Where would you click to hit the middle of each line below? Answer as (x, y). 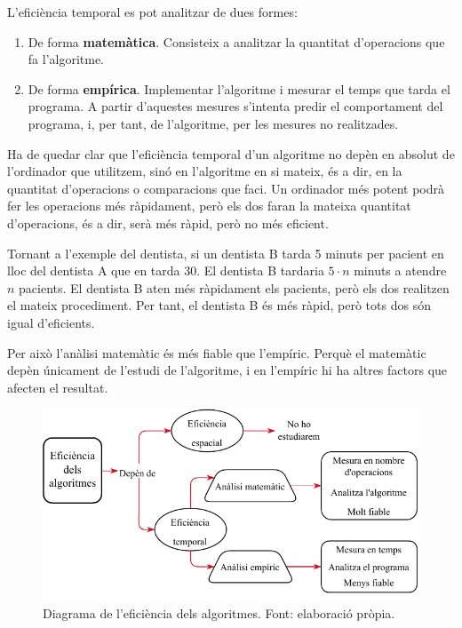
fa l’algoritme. (66, 59)
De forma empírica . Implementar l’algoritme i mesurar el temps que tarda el (239, 88)
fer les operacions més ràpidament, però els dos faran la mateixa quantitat (209, 206)
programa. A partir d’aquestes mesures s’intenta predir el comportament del (235, 106)
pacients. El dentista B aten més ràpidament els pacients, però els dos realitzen (234, 287)
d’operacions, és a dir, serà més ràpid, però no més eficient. (168, 223)
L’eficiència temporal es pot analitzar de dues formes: (152, 12)
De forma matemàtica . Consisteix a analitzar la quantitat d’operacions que (236, 41)
